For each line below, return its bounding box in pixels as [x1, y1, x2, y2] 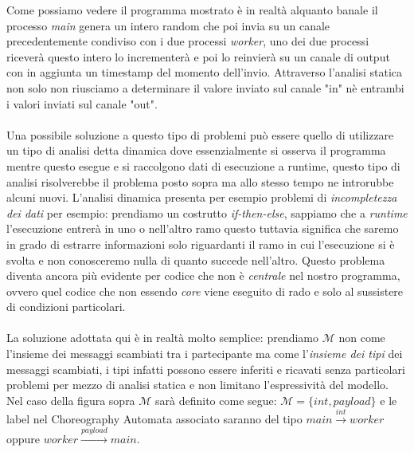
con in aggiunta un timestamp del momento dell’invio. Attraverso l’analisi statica [6, 64, 402, 81]
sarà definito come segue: [155, 391, 277, 408]
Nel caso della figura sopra [6, 391, 135, 408]
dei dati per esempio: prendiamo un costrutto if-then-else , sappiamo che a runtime [6, 204, 408, 221]
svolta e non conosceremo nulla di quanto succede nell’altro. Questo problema [6, 251, 385, 268]
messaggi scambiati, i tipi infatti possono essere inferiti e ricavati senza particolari [6, 360, 405, 377]
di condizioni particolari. [6, 298, 126, 315]
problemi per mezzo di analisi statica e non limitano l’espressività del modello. [6, 376, 389, 393]
